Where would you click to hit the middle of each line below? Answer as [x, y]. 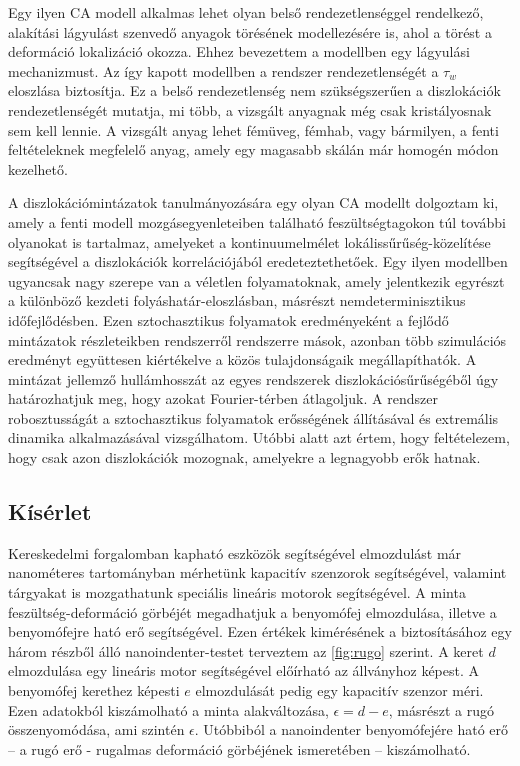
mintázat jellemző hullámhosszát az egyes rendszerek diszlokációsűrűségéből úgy [253, 378]
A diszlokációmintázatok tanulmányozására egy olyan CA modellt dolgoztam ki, [253, 202]
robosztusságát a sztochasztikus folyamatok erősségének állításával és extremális [253, 417]
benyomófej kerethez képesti [94, 690]
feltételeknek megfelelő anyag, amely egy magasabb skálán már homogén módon [253, 149]
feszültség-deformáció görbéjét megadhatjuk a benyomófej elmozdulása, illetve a [252, 611]
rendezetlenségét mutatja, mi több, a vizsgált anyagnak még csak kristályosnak [250, 109]
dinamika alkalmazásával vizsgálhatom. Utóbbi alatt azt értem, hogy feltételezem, [259, 437]
